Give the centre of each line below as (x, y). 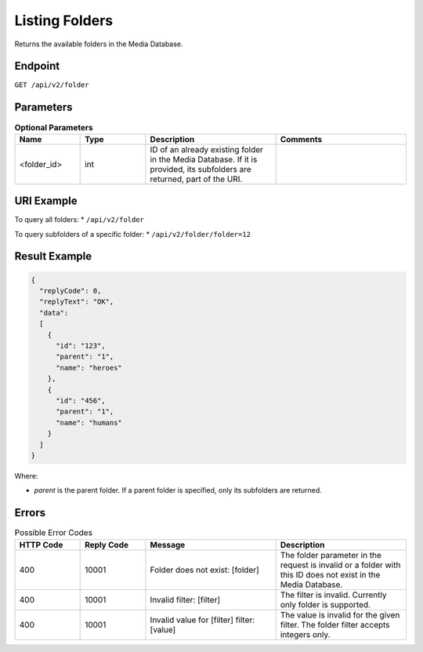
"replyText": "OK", (77, 302)
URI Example (46, 201)
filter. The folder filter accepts (335, 625)
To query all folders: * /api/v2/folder (80, 220)
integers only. (305, 634)
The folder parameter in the (331, 555)
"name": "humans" (89, 423)
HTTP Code (41, 545)
